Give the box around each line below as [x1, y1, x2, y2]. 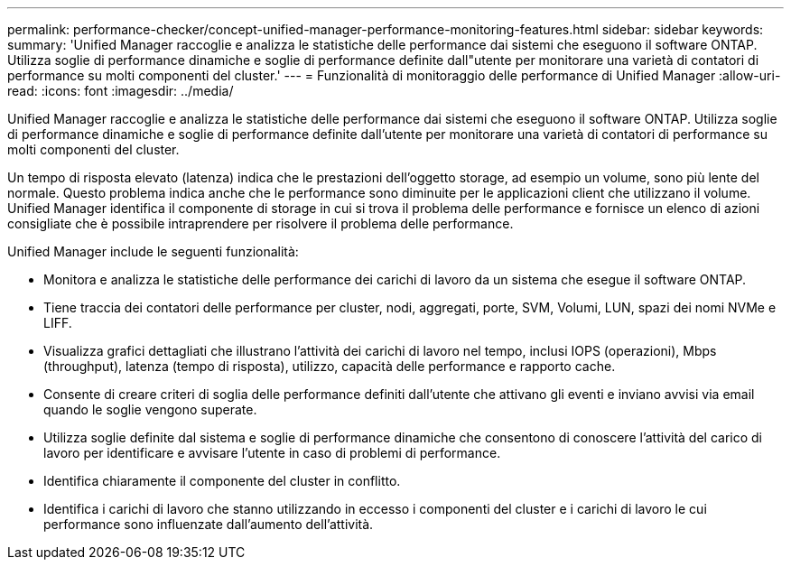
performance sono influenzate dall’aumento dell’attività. [43, 516, 374, 532]
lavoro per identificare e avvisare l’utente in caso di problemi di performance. [43, 445, 501, 460]
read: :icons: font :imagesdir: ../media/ [7, 83, 234, 98]
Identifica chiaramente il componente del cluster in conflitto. [43, 473, 401, 488]
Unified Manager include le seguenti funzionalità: [7, 244, 299, 259]
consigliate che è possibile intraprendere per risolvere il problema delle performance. [7, 216, 514, 231]
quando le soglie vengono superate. [43, 402, 257, 417]
